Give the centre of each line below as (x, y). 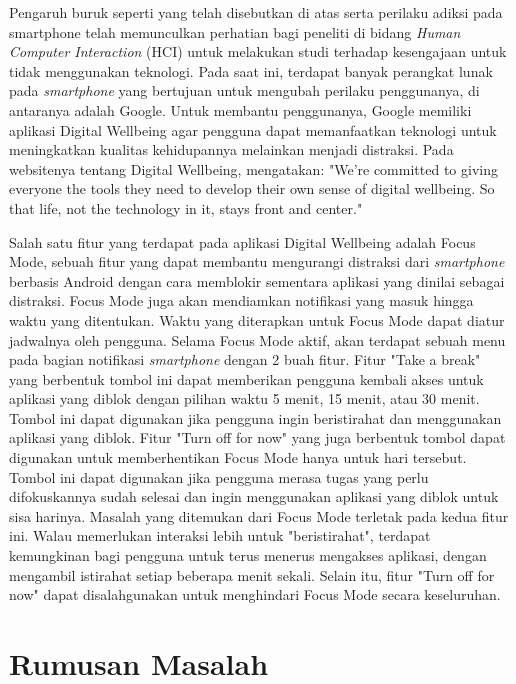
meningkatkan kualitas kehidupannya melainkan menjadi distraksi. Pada (231, 149)
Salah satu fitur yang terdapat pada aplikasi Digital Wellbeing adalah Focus (242, 241)
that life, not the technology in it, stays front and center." (186, 207)
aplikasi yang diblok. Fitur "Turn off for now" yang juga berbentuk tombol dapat (257, 437)
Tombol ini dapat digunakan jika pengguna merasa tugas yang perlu (219, 476)
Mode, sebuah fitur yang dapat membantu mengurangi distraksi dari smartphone (257, 261)
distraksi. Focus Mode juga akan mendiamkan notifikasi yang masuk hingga (241, 300)
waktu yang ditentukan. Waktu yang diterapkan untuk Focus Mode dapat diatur (257, 319)
